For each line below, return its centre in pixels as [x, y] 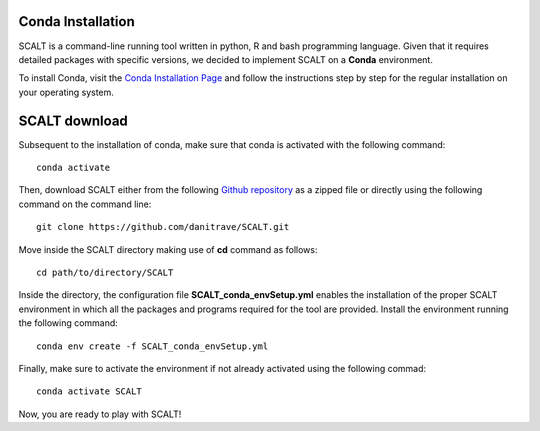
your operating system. [66, 92]
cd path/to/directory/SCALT [105, 272]
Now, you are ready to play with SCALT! [100, 414]
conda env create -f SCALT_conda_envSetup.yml [152, 346]
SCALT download [73, 120]
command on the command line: [85, 204]
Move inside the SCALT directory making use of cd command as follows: [168, 249]
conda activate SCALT [89, 391]
